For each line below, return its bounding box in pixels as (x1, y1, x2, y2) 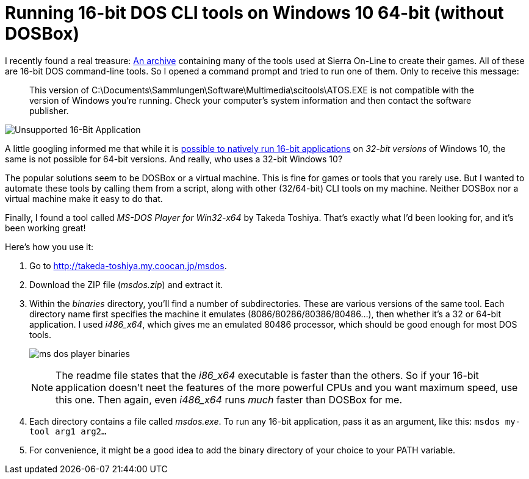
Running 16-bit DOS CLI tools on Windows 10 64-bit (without (5, 2, 504, 23)
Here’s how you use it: (5, 241, 94, 252)
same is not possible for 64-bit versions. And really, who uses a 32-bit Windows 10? (5, 153, 343, 164)
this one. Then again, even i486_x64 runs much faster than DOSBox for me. (56, 393, 403, 406)
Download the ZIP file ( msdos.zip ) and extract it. (29, 279, 223, 290)
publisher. (29, 105, 69, 116)
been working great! (5, 222, 86, 233)
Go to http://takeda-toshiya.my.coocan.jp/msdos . (29, 260, 227, 271)
